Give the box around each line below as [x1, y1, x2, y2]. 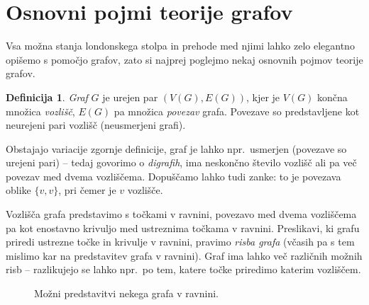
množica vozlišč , [6, 103, 75, 118]
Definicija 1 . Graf [6, 89, 88, 104]
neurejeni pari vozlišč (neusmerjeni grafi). [6, 117, 186, 132]
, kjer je [246, 89, 280, 104]
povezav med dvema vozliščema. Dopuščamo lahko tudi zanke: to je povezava [6, 168, 341, 183]
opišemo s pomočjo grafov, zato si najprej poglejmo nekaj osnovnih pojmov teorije [6, 52, 363, 67]
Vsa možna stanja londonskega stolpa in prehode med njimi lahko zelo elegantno [6, 38, 355, 53]
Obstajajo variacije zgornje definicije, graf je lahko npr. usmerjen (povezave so [6, 141, 347, 156]
